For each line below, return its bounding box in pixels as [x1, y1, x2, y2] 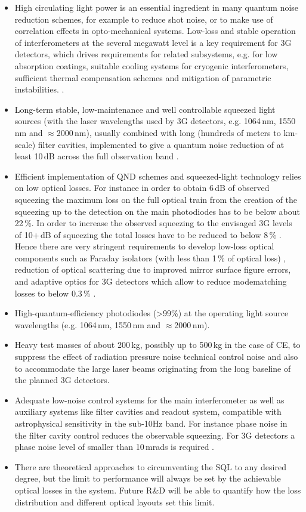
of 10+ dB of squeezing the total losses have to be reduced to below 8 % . [14, 228, 282, 240]
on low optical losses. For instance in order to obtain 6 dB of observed [14, 181, 270, 194]
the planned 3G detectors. [14, 374, 110, 386]
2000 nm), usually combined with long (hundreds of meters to [56, 126, 281, 138]
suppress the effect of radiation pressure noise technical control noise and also [14, 350, 298, 363]
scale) [14, 138, 36, 150]
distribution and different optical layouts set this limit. [14, 495, 215, 508]
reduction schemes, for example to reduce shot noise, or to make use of [14, 13, 273, 25]
